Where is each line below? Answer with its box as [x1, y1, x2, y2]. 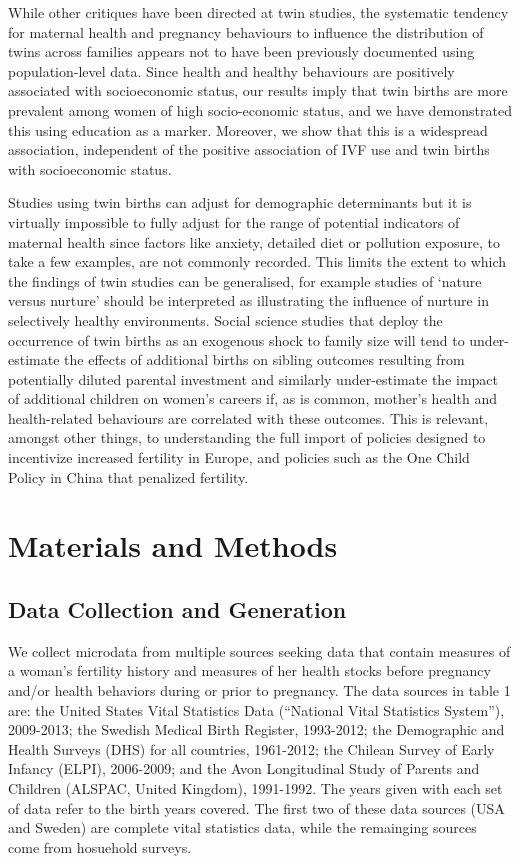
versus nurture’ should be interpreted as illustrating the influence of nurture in [8, 290, 490, 311]
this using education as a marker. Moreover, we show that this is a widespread [8, 119, 488, 140]
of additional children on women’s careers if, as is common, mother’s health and [8, 388, 497, 409]
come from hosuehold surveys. [8, 836, 192, 857]
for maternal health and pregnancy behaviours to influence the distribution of [8, 21, 484, 42]
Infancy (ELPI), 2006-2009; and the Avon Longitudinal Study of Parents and [8, 758, 480, 779]
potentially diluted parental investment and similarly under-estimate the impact [8, 368, 498, 389]
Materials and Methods [8, 525, 338, 566]
